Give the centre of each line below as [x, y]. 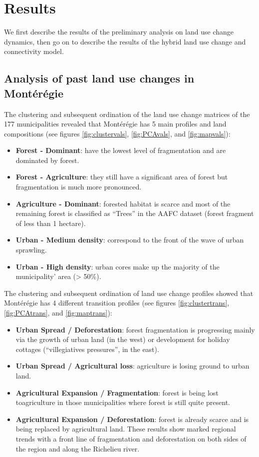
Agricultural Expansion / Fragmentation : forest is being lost [117, 392]
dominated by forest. [47, 160]
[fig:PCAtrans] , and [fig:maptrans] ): [58, 312]
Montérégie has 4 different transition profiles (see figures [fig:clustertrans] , [117, 303]
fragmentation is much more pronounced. [79, 187]
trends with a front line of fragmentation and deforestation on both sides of [131, 438]
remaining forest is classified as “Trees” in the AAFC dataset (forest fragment [135, 213]
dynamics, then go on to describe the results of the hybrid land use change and [125, 41]
